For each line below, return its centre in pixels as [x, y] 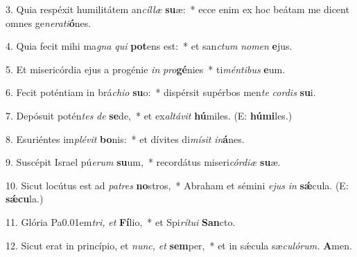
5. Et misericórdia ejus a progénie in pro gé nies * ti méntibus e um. [146, 69]
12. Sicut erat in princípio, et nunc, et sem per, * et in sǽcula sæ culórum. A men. [179, 245]
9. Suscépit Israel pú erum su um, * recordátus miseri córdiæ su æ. [143, 162]
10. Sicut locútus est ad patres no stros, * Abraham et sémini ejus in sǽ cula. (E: [177, 185]
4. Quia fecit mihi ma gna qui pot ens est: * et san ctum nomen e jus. [149, 46]
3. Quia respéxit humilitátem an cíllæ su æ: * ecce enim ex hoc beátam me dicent [177, 9]
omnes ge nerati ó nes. [49, 22]
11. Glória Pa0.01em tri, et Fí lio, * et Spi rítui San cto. [121, 221]
